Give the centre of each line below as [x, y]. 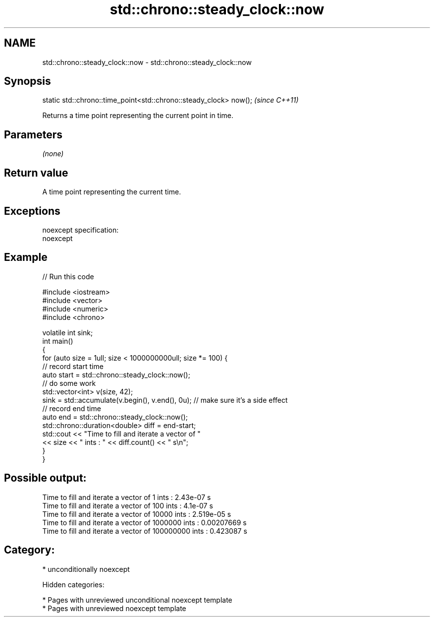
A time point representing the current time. [112, 192]
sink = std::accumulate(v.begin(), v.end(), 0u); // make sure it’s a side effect [165, 400]
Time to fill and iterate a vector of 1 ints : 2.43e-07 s [127, 497]
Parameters [33, 134]
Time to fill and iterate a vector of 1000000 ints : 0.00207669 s [144, 522]
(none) [53, 154]
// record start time [73, 366]
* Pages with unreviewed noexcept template [114, 608]
